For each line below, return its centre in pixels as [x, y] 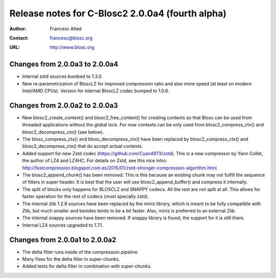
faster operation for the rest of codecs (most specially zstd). [86, 197]
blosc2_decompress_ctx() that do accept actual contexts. [83, 146]
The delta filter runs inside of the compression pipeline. [80, 252]
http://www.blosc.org [72, 47]
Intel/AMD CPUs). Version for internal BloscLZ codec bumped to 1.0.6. [96, 91]
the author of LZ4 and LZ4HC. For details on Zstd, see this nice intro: [95, 161]
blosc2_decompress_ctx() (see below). [63, 132]
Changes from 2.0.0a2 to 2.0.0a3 [64, 105]
